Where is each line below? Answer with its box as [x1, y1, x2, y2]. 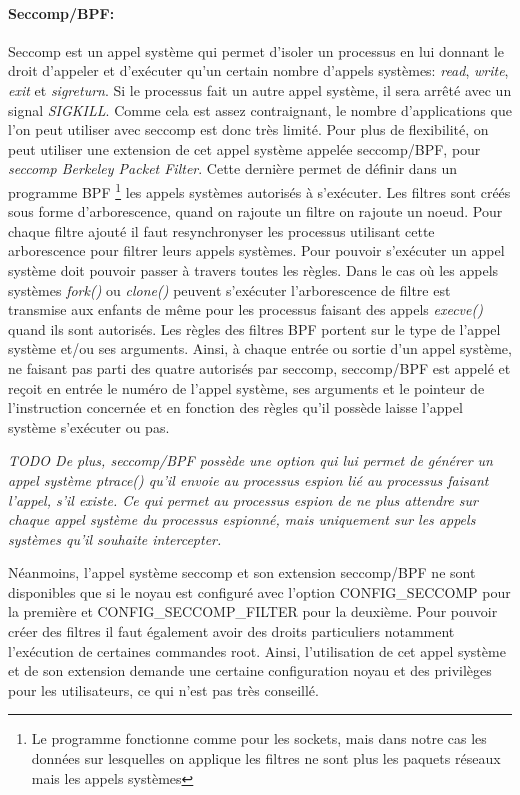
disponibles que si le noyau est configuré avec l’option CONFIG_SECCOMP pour [8, 581, 511, 602]
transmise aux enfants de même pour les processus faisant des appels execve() [8, 299, 483, 320]
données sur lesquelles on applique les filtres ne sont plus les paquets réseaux [31, 748, 501, 769]
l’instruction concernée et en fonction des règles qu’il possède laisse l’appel [8, 397, 463, 418]
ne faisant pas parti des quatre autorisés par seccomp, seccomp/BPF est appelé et [8, 357, 511, 378]
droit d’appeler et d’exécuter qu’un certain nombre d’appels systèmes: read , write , [8, 60, 509, 81]
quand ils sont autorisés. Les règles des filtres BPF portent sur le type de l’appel [8, 318, 501, 339]
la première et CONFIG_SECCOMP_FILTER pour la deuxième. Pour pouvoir [8, 601, 498, 622]
